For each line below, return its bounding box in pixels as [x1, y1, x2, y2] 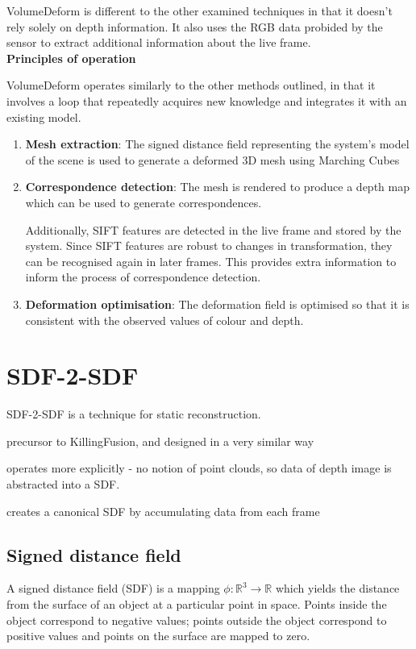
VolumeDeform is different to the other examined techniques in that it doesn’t [6, 2, 393, 19]
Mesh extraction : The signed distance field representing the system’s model [25, 135, 410, 152]
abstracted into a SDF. [6, 476, 120, 492]
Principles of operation [6, 49, 136, 66]
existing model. [6, 108, 81, 125]
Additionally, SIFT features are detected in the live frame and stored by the [25, 221, 401, 238]
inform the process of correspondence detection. [25, 268, 261, 285]
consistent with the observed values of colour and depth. [25, 311, 304, 328]
